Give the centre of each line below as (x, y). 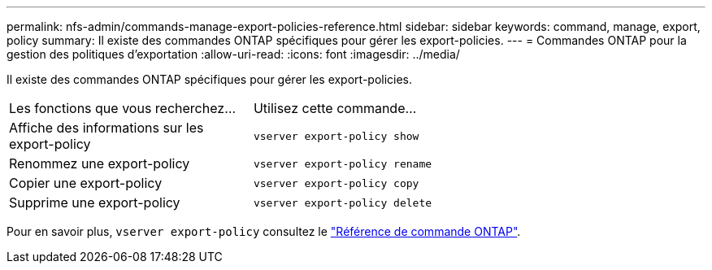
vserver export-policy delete (343, 202)
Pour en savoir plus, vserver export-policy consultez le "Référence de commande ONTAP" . (264, 231)
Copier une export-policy (86, 183)
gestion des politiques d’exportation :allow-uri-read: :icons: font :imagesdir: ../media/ (233, 54)
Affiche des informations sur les (106, 128)
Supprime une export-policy (95, 202)
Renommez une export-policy (100, 163)
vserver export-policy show (336, 136)
